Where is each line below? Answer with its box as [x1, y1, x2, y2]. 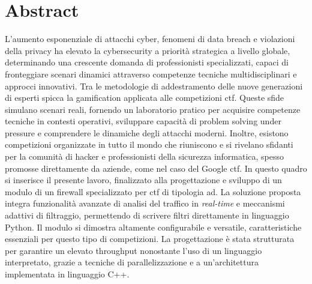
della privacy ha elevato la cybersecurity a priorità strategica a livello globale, [5, 44, 290, 56]
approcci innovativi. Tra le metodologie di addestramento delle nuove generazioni [5, 79, 303, 92]
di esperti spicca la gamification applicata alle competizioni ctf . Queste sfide [5, 91, 284, 104]
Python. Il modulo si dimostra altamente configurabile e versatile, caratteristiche [5, 220, 302, 233]
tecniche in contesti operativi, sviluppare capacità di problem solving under [5, 115, 281, 127]
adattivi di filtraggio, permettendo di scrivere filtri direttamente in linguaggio [5, 209, 289, 222]
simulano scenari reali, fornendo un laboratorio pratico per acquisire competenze [5, 103, 301, 115]
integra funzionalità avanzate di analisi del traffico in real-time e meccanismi [5, 197, 285, 210]
